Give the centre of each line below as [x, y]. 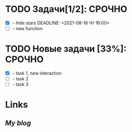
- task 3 [20, 84]
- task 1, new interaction [37, 73]
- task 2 [20, 79]
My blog [18, 123]
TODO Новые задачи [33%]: [66, 49]
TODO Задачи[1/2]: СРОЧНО [66, 9]
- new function [28, 29]
